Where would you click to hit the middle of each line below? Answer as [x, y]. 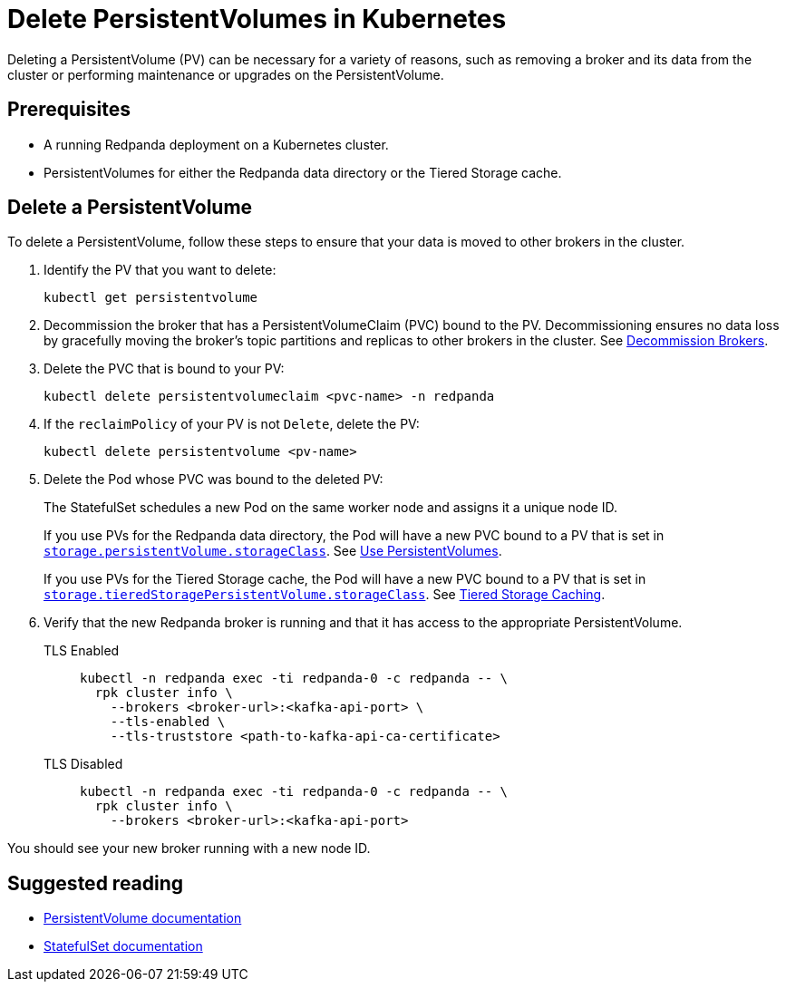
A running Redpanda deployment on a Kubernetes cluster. [216, 144]
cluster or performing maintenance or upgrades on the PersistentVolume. [226, 74]
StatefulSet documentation [123, 946]
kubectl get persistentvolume [151, 298]
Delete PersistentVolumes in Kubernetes [257, 19]
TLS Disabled [83, 764]
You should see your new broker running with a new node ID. [189, 848]
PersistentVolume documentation [143, 918]
